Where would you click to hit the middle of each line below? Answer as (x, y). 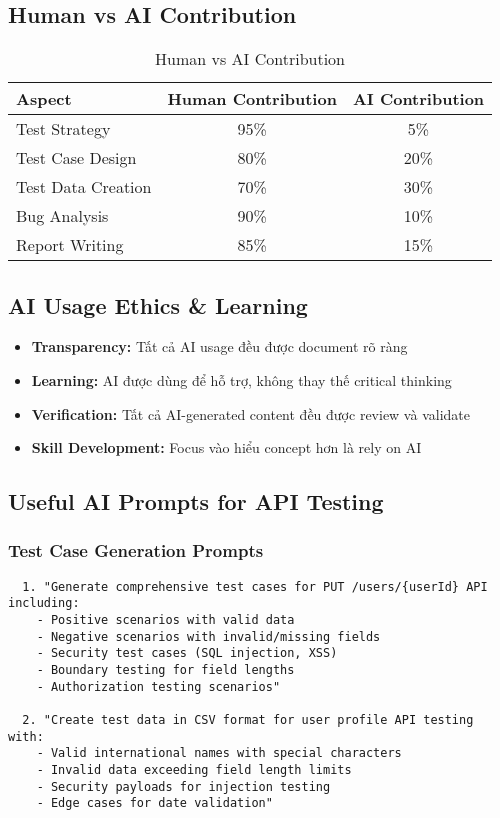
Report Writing (70, 245)
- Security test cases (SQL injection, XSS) (187, 653)
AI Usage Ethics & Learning (158, 304)
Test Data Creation (84, 187)
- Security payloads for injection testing (183, 786)
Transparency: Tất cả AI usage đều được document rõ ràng (219, 346)
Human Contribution (252, 99)
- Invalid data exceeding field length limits (194, 770)
